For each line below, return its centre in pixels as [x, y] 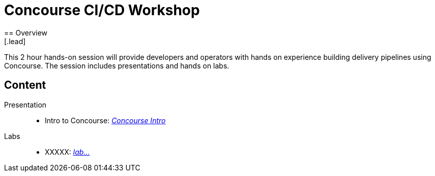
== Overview [26, 32]
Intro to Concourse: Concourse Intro [105, 120]
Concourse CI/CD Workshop [102, 10]
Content [25, 85]
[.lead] [15, 41]
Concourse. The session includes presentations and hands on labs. [117, 65]
